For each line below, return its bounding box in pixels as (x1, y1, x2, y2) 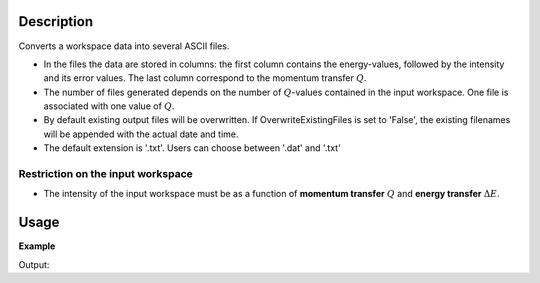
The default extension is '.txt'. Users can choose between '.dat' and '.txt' (43, 142, 342, 154)
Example (18, 240, 56, 252)
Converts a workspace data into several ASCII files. (18, 40, 230, 52)
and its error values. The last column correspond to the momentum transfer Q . (43, 72, 367, 84)
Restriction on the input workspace (18, 167, 194, 181)
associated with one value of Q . (43, 100, 175, 112)
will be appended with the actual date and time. (43, 128, 239, 140)
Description (18, 13, 94, 30)
